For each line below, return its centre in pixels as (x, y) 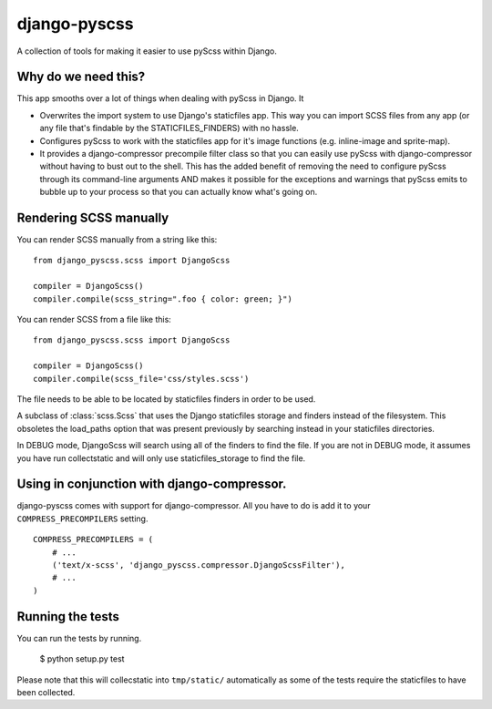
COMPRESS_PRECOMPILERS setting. (82, 519)
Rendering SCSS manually (93, 218)
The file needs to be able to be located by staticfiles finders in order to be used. (166, 399)
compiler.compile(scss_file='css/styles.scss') (141, 379)
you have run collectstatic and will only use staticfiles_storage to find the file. (161, 458)
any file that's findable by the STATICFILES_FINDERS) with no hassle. (169, 128)
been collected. (46, 692)
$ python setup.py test (82, 659)
